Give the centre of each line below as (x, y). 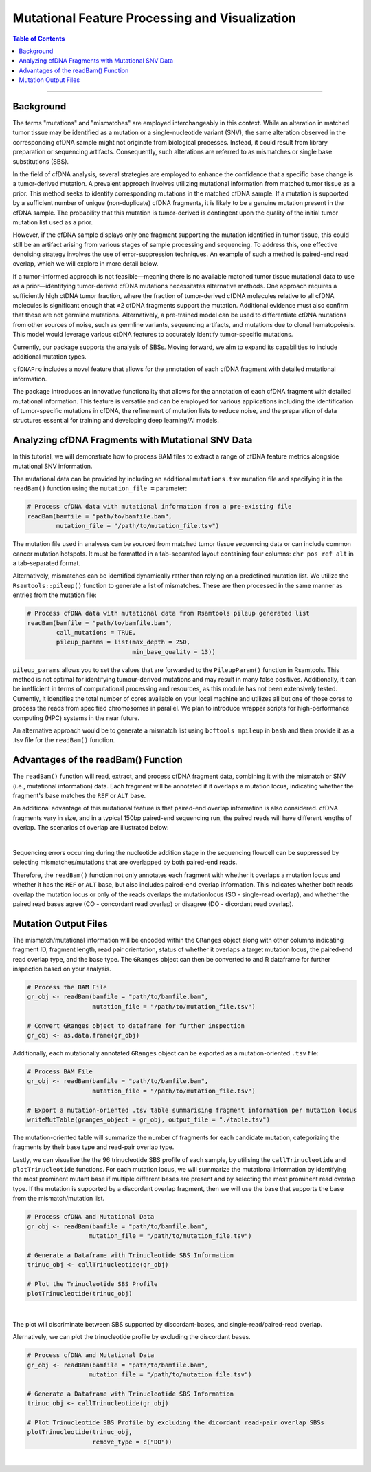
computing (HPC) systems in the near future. (76, 718)
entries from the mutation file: (55, 595)
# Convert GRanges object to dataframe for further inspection (136, 1026)
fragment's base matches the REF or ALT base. (79, 796)
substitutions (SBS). (41, 161)
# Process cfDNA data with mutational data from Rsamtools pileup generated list (169, 613)
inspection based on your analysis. (62, 969)
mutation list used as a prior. (53, 222)
